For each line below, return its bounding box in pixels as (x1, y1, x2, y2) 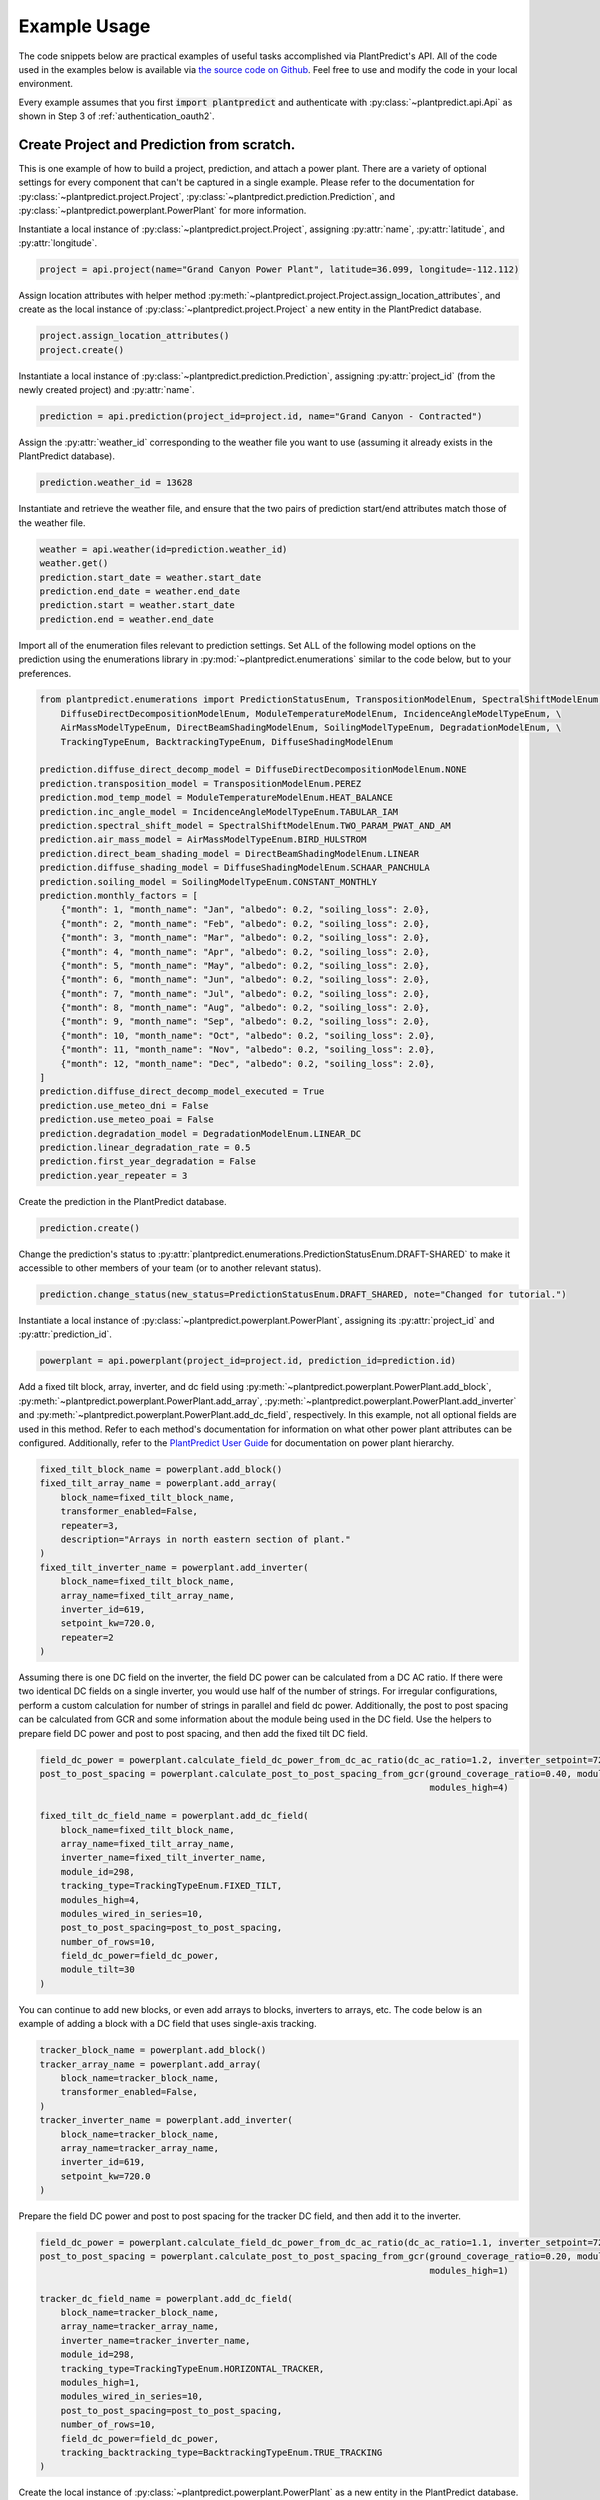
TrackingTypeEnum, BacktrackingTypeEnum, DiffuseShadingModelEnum (60, 736, 394, 747)
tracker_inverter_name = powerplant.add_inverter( (39, 2115, 294, 2126)
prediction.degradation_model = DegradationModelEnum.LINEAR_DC (39, 1128, 362, 1139)
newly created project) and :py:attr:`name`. (18, 384, 195, 396)
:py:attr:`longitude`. (18, 236, 98, 249)
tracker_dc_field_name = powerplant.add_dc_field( (39, 2293, 294, 2304)
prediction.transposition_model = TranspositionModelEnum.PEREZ (39, 778, 362, 789)
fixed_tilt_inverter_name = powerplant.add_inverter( (39, 1561, 309, 1573)
